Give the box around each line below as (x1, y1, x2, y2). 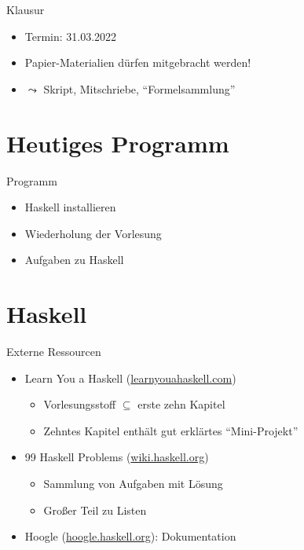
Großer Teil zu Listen (43, 501, 147, 518)
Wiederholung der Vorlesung (24, 225, 162, 241)
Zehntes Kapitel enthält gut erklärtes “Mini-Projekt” (43, 422, 299, 438)
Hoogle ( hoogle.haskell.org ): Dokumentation (24, 528, 236, 544)
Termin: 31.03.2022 (24, 27, 117, 44)
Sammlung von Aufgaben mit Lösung (43, 475, 223, 491)
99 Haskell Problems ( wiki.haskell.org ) (24, 449, 209, 465)
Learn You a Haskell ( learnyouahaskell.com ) (24, 369, 236, 386)
